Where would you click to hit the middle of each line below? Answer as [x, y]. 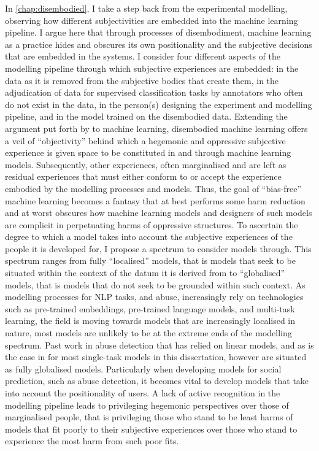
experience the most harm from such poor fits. [92, 441]
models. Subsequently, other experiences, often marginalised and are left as [146, 164]
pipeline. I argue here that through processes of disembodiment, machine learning [158, 32]
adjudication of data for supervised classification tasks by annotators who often [154, 92]
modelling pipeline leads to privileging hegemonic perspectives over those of [147, 405]
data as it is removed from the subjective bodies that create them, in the [142, 80]
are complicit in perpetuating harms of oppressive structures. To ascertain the [152, 224]
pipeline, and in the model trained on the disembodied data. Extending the [146, 116]
